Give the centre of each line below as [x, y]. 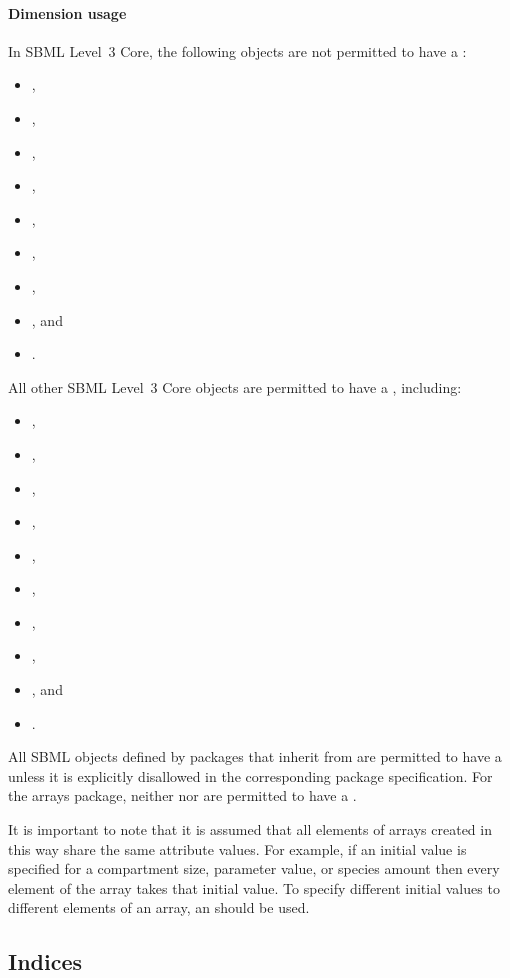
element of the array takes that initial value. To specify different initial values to [254, 887]
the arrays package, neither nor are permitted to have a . [182, 795]
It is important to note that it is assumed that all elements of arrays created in [250, 829]
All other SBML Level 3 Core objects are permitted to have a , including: [235, 386]
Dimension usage [67, 12]
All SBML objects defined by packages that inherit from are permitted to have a [255, 756]
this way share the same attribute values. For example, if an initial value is [237, 848]
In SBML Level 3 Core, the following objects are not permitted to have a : [237, 50]
